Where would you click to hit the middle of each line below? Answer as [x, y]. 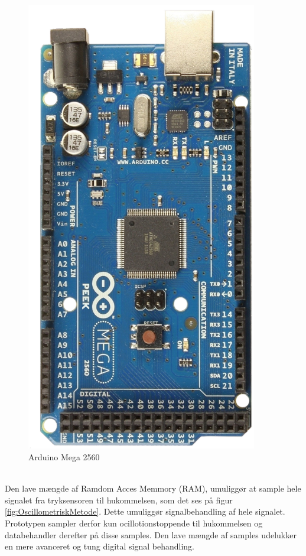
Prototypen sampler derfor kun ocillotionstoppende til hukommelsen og [134, 523]
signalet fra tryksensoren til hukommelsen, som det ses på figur [119, 500]
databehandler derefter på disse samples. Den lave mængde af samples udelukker [151, 534]
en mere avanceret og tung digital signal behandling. [100, 546]
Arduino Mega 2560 [64, 457]
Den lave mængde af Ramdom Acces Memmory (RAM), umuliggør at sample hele [153, 488]
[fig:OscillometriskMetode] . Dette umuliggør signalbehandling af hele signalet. [145, 511]
